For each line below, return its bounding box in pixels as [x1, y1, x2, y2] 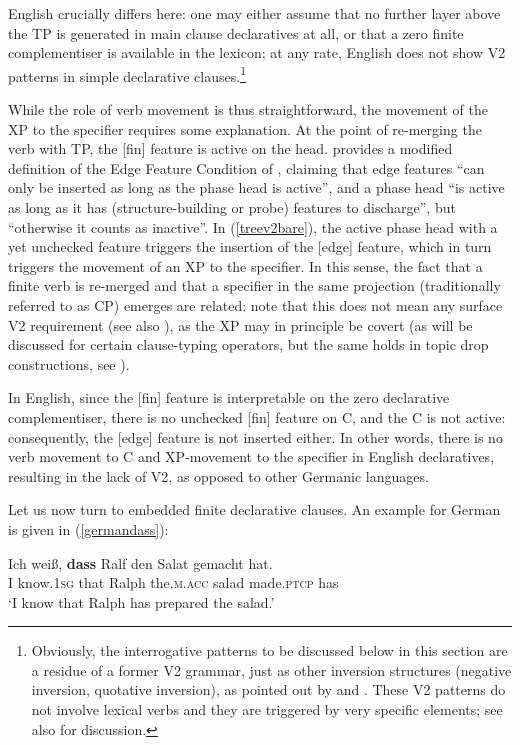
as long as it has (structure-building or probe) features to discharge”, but [8, 197, 456, 217]
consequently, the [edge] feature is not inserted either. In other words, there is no [8, 426, 503, 447]
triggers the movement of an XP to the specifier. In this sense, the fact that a [8, 255, 483, 276]
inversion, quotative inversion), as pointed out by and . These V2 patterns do [31, 679, 506, 700]
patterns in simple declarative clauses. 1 [8, 62, 246, 86]
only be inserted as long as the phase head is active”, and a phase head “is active [8, 177, 505, 198]
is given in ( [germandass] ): [8, 518, 169, 539]
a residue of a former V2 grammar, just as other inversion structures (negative [31, 659, 512, 680]
